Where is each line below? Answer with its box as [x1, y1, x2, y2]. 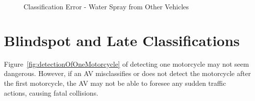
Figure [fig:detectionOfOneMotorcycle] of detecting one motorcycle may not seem [4, 58, 249, 69]
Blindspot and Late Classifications [4, 30, 240, 50]
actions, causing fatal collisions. [4, 87, 99, 98]
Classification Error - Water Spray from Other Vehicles [24, 1, 189, 11]
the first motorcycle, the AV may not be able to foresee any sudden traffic [4, 77, 226, 88]
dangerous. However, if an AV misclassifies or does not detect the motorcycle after [4, 68, 251, 78]
